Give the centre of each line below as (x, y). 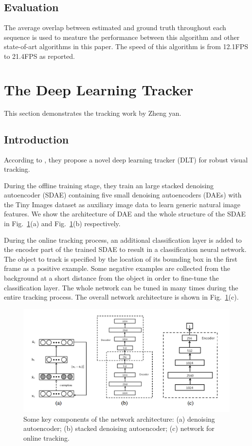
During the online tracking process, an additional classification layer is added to (123, 240)
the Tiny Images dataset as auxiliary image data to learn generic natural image (122, 204)
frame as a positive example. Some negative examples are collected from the (117, 268)
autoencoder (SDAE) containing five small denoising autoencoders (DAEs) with (123, 195)
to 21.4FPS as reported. (40, 56)
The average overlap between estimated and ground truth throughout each (115, 27)
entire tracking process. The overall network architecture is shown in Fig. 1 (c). (121, 297)
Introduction (36, 139)
